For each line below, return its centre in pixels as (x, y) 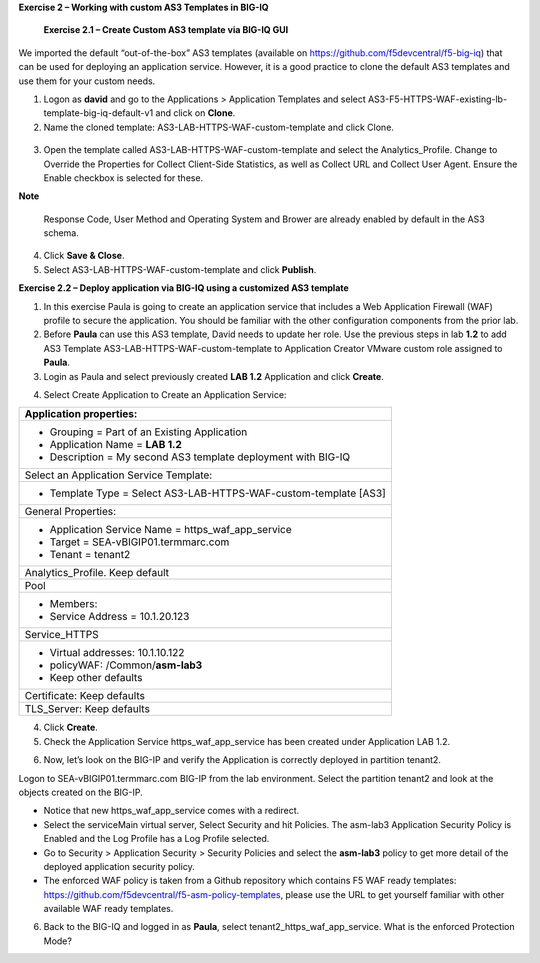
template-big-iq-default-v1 (98, 113)
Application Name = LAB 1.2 (115, 445)
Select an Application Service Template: (118, 475)
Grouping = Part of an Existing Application (148, 432)
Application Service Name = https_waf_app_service (170, 530)
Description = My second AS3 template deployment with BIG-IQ (200, 457)
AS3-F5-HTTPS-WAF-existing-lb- (437, 99)
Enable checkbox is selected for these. (123, 177)
